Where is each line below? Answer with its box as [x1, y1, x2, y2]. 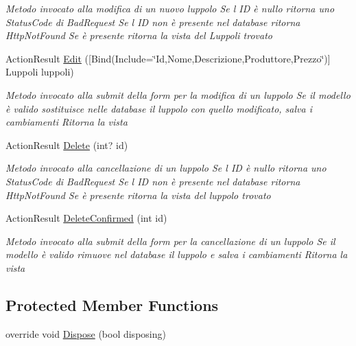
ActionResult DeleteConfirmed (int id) [5, 211, 167, 225]
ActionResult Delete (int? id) [5, 137, 128, 152]
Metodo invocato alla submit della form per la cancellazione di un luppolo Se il [5, 233, 335, 248]
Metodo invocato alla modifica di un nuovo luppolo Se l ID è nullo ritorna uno [5, 1, 335, 15]
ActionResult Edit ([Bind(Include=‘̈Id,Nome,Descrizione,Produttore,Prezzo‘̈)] [5, 51, 331, 65]
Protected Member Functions [5, 294, 219, 315]
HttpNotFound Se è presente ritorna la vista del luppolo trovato [5, 187, 271, 202]
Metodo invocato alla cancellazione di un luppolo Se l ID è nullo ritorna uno [5, 161, 327, 175]
